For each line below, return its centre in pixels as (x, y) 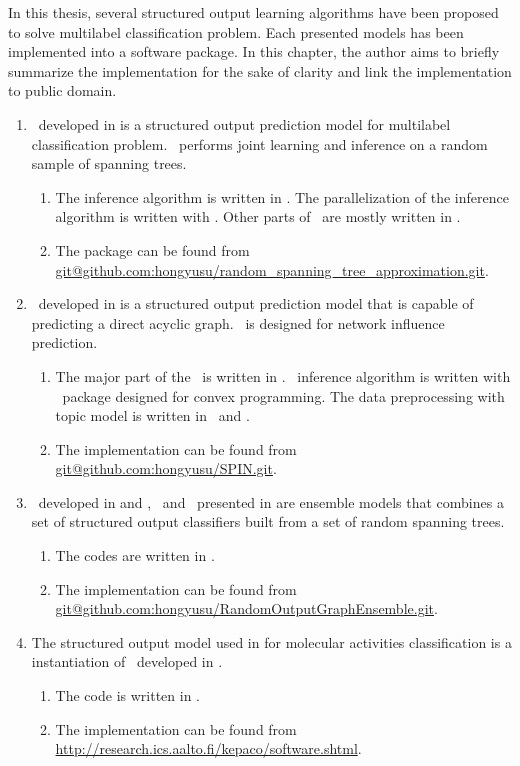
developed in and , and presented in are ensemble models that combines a (271, 501)
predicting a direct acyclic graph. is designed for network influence (238, 322)
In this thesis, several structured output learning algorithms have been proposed (253, 12)
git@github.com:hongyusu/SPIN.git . (166, 468)
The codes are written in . (135, 555)
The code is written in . (127, 695)
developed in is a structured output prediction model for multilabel (244, 123)
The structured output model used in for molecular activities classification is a (271, 641)
